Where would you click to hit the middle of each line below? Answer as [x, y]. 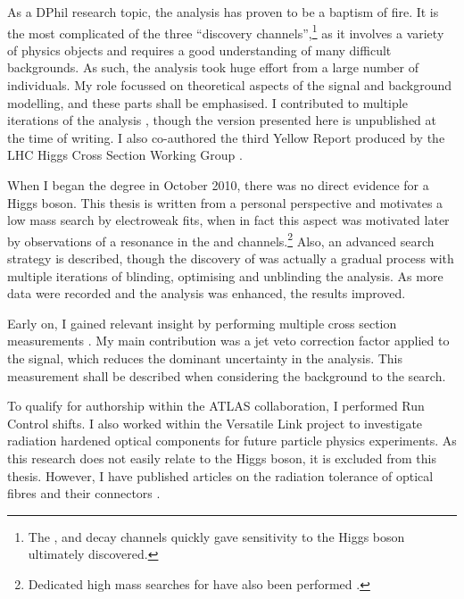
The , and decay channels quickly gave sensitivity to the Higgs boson [216, 536]
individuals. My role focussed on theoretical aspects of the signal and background [230, 85]
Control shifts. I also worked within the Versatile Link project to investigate [215, 423]
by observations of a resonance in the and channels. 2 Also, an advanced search [221, 239]
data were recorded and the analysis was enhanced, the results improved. [207, 293]
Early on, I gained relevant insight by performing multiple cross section [202, 323]
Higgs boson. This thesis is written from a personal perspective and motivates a [225, 202]
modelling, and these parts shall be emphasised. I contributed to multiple [207, 102]
